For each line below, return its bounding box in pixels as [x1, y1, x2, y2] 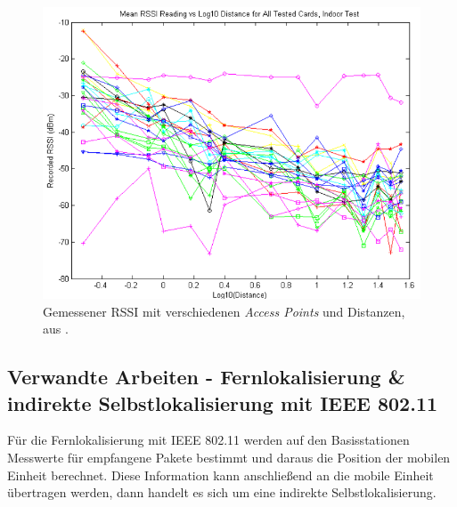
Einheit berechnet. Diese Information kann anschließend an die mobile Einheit [7, 465, 434, 484]
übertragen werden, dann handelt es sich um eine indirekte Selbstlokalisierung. [7, 483, 437, 502]
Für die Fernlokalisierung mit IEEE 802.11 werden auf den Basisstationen [7, 431, 410, 449]
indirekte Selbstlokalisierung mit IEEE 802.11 [7, 389, 438, 416]
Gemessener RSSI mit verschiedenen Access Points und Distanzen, [43, 302, 405, 320]
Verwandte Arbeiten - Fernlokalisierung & [7, 363, 405, 390]
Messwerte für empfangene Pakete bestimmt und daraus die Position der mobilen [7, 448, 451, 467]
